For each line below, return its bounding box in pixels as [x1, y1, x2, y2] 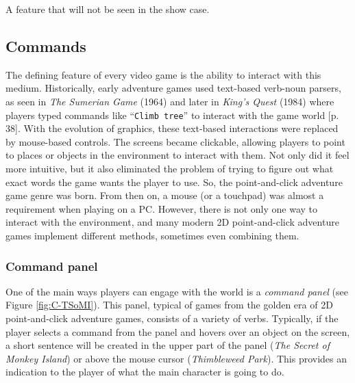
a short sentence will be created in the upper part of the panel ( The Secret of [5, 338, 330, 352]
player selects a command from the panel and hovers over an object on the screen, [5, 324, 350, 339]
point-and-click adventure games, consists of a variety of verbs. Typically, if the [5, 311, 339, 325]
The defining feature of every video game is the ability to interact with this [5, 67, 321, 81]
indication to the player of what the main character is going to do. [5, 365, 284, 379]
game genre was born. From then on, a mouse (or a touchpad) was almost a [5, 188, 324, 202]
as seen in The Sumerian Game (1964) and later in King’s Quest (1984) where [5, 94, 334, 108]
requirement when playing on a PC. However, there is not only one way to [5, 201, 318, 215]
